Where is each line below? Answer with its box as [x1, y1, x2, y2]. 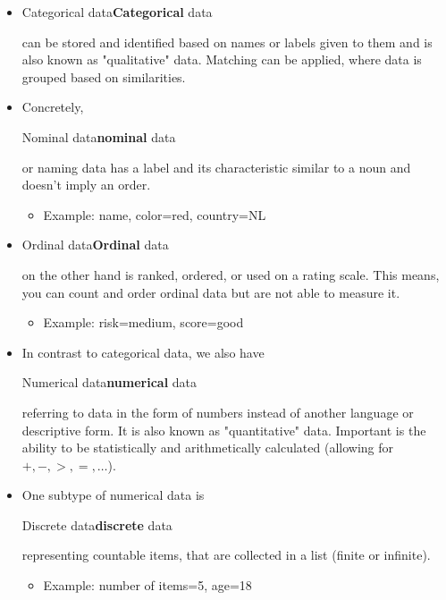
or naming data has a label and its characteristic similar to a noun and [21, 157, 411, 176]
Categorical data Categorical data [21, 3, 213, 21]
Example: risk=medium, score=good [43, 313, 244, 332]
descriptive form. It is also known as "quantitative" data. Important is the [21, 420, 426, 439]
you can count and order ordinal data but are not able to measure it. [21, 283, 400, 301]
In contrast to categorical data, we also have [21, 342, 265, 361]
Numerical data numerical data [21, 373, 198, 392]
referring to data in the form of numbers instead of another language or [21, 402, 414, 421]
